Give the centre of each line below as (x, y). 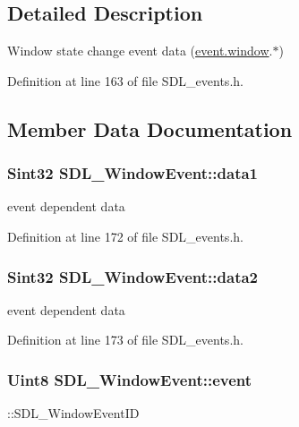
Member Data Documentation (150, 128)
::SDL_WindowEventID (73, 413)
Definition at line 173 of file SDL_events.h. (125, 340)
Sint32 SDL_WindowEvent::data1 (133, 173)
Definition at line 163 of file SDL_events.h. (125, 80)
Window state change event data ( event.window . (140, 51)
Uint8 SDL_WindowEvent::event (130, 379)
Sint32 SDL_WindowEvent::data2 (133, 276)
